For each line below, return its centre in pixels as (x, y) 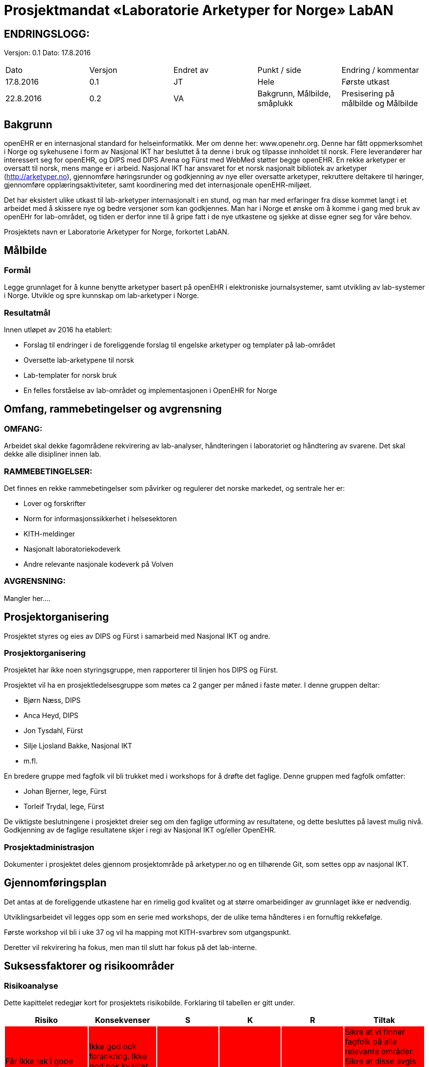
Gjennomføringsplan (55, 883)
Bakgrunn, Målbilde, (294, 94)
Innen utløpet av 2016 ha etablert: (58, 329)
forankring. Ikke (118, 1056)
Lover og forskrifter (55, 503)
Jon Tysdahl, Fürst (53, 731)
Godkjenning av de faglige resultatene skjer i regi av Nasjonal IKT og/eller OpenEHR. (140, 830)
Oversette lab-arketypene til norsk (79, 360)
